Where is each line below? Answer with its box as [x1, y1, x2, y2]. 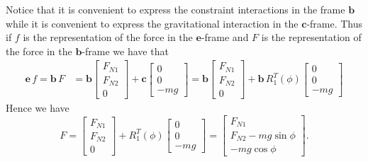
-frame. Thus [306, 16, 363, 30]
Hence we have [6, 100, 69, 115]
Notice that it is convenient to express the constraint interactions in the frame [6, 2, 345, 16]
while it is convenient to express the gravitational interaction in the [6, 16, 299, 30]
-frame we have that [82, 43, 169, 58]
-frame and [201, 30, 249, 45]
